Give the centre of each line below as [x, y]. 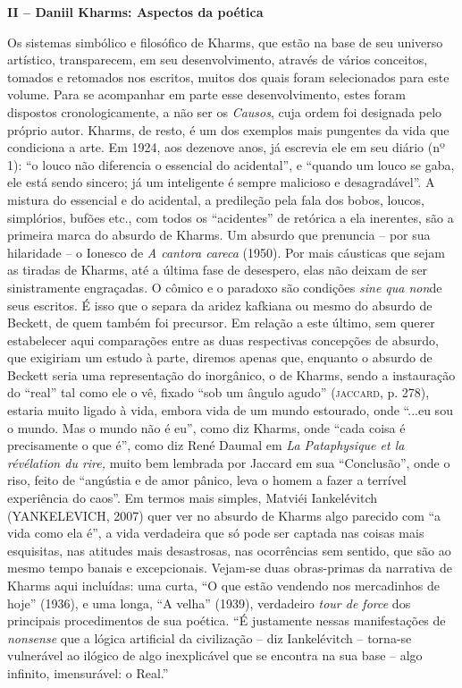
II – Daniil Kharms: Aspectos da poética [135, 12]
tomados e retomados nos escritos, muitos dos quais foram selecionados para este [228, 76]
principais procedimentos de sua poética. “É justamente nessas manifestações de [227, 620]
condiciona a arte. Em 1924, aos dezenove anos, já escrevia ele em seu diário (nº [226, 147]
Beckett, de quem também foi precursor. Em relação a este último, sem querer [221, 323]
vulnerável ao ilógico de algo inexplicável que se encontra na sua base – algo [215, 655]
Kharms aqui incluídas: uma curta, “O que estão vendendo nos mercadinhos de [223, 585]
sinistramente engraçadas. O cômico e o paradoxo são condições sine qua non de [225, 287]
